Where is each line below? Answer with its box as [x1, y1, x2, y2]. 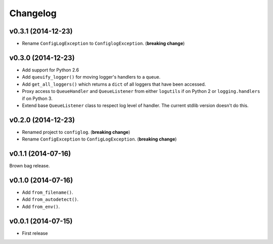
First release [22, 230, 48, 236]
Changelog [9, 8, 57, 19]
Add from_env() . [22, 203, 60, 210]
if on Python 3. [22, 95, 53, 101]
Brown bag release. [9, 163, 50, 169]
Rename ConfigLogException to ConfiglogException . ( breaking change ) [22, 41, 185, 47]
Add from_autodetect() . [22, 196, 79, 202]
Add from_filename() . [22, 189, 73, 195]
